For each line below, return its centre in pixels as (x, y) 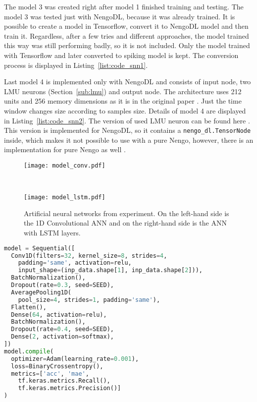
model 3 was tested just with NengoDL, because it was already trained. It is (120, 16)
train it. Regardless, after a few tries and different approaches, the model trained (127, 35)
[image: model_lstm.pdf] (65, 198)
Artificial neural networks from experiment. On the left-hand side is (127, 213)
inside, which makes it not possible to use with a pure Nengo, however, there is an (129, 140)
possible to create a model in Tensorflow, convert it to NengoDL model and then (126, 26)
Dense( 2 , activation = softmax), (62, 337)
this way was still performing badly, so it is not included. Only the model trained (127, 45)
